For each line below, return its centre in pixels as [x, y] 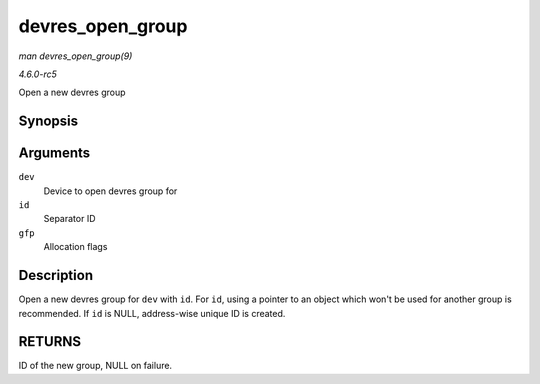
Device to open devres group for [110, 191]
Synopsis [48, 121]
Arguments [54, 153]
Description [56, 275]
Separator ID [69, 219]
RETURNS [50, 341]
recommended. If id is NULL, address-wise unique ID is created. [152, 313]
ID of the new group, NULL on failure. [95, 366]
